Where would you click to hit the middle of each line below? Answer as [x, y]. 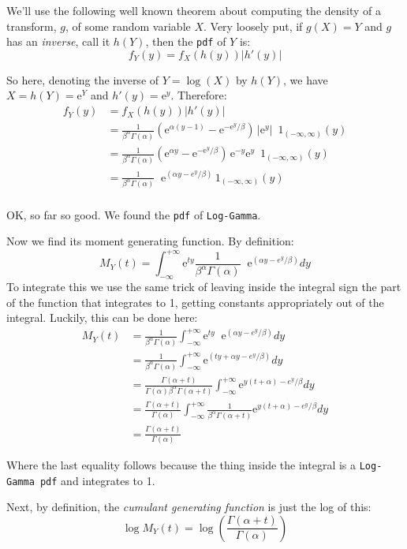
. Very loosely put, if [253, 26]
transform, [32, 26]
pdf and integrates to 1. [97, 480]
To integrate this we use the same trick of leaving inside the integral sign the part [204, 287]
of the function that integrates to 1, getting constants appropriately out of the [195, 302]
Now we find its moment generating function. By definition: [150, 241]
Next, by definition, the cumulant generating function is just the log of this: [189, 507]
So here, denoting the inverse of [83, 79]
